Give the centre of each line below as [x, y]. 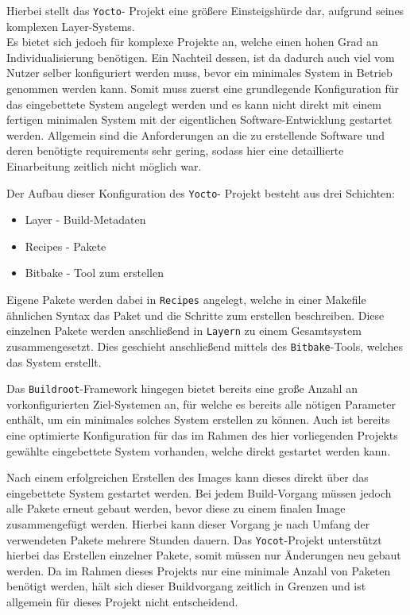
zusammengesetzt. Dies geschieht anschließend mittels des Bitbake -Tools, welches [205, 346]
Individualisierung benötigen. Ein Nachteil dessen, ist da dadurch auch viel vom [201, 57]
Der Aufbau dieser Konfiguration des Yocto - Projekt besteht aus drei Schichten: [201, 192]
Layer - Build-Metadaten [85, 219]
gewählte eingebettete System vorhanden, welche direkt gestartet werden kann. [199, 450]
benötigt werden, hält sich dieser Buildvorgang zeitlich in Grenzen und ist [186, 586]
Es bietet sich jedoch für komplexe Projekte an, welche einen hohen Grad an [192, 42]
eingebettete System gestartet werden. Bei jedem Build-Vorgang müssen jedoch [199, 492]
